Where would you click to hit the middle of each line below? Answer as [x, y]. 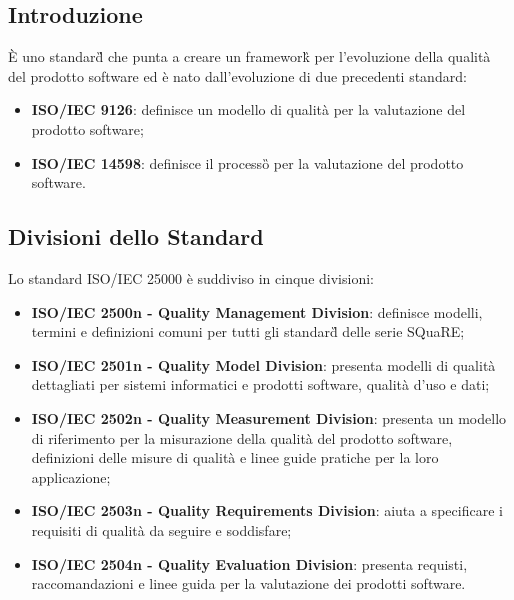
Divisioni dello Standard [136, 236]
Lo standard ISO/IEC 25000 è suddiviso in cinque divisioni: [191, 277]
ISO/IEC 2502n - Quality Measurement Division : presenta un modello [269, 417]
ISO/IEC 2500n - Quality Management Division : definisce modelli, [257, 311]
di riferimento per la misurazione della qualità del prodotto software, [242, 437]
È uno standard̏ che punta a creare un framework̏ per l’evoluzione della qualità [249, 56]
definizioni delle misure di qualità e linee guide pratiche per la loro [235, 457]
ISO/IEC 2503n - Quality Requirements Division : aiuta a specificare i [267, 510]
